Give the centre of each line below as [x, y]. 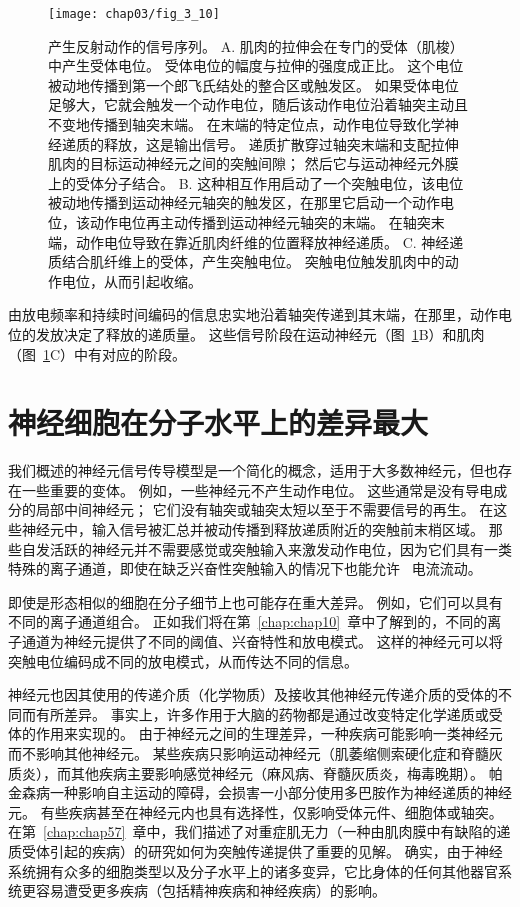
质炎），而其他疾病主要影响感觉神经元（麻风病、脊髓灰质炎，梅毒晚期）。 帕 [255, 772]
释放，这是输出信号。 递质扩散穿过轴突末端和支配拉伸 [281, 143]
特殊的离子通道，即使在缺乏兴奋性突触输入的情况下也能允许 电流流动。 [245, 568]
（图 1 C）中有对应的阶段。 [97, 353]
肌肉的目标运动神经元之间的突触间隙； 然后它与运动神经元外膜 [253, 163]
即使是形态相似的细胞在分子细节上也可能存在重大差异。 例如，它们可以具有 [255, 601]
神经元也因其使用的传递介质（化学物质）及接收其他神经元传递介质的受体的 [253, 694]
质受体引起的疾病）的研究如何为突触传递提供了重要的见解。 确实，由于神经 [255, 850]
